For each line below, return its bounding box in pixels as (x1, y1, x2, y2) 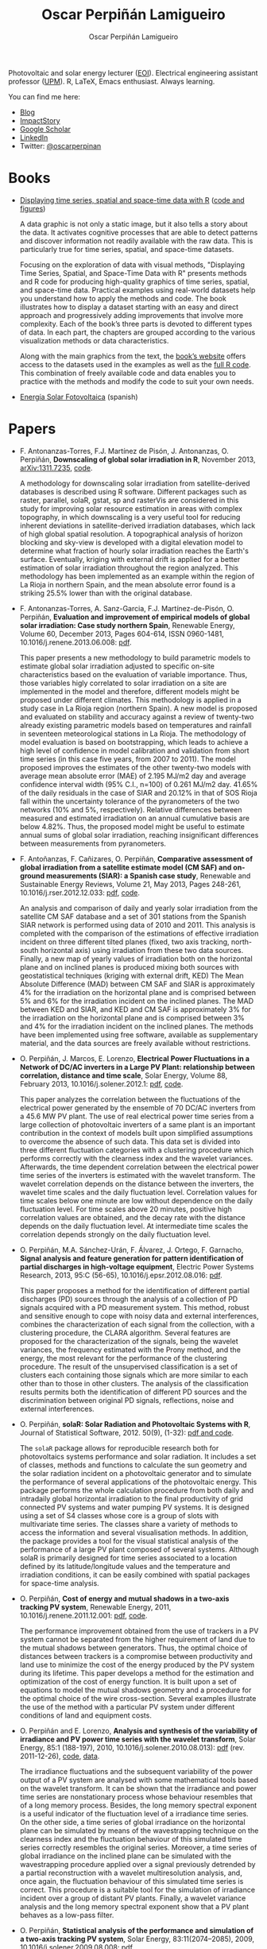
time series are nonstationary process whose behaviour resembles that (19, 1792, 253, 1801)
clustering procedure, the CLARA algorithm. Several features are (19, 1327, 231, 1337)
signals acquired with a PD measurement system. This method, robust (19, 1302, 250, 1312)
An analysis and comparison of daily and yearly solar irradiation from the (19, 903, 258, 913)
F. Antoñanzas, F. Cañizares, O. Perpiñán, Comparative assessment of (19, 854, 253, 863)
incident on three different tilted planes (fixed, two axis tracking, (19, 936, 230, 947)
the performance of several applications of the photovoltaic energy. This (19, 1477, 257, 1486)
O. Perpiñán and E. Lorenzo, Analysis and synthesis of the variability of (19, 1726, 258, 1735)
